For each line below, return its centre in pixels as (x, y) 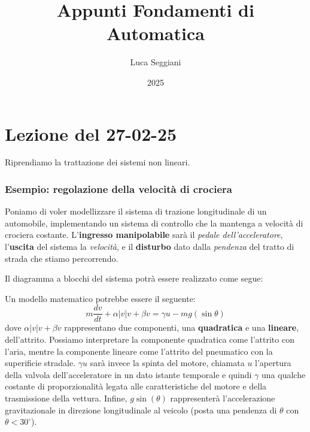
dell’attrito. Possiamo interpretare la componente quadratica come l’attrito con (150, 339)
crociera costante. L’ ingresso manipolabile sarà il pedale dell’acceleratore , (144, 235)
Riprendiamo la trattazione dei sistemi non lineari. (98, 162)
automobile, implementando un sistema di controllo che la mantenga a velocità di (154, 223)
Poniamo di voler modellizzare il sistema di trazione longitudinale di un (136, 211)
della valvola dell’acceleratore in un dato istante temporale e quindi (128, 374)
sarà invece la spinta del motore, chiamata (167, 363)
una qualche (284, 374)
